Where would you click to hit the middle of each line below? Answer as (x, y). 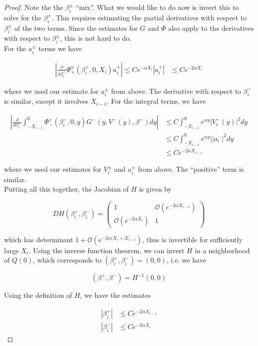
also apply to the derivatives (211, 28)
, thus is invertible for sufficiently (192, 239)
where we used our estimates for (53, 169)
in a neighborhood (222, 250)
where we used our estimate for (51, 91)
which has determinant (39, 239)
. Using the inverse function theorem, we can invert (107, 250)
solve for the (23, 17)
